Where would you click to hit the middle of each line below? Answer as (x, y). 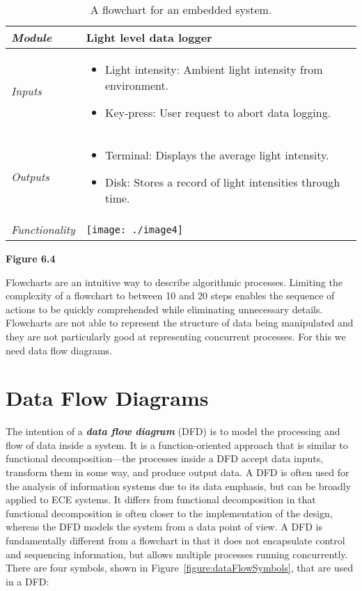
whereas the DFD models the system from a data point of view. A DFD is (164, 527)
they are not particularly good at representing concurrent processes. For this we (176, 336)
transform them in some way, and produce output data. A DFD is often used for (178, 472)
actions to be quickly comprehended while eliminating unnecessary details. (164, 309)
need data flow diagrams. (59, 350)
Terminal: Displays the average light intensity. (217, 155)
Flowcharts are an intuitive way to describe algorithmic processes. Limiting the (174, 282)
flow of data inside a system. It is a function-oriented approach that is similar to (177, 444)
